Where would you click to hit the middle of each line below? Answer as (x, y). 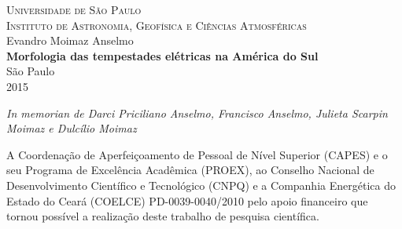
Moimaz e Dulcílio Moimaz (72, 128)
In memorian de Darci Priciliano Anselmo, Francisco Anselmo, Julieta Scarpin (197, 113)
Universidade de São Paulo (74, 9)
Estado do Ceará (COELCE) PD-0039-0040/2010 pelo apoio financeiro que (187, 200)
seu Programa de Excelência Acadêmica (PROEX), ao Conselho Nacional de (190, 170)
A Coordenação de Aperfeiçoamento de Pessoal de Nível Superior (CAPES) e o (197, 154)
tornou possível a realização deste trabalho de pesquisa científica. (163, 216)
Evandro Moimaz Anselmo (70, 40)
